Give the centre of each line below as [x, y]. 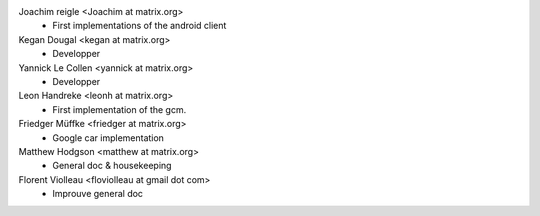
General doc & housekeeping [112, 166]
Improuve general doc [98, 194]
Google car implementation [108, 137]
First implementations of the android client [139, 26]
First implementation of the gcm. [119, 109]
